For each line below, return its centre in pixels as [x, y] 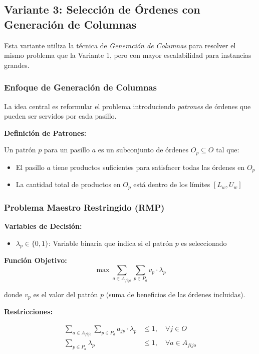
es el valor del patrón [66, 294]
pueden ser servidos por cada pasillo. [60, 116]
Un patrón [20, 150]
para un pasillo [67, 150]
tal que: [228, 150]
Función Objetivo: [36, 260]
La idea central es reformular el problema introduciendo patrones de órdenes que [127, 106]
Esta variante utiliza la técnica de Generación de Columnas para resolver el [120, 45]
